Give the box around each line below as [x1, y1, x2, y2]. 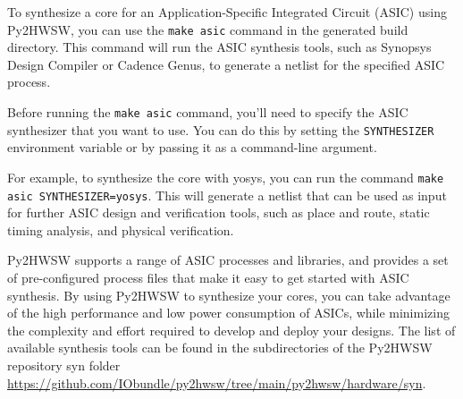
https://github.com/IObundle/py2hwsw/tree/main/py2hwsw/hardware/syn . [7, 373, 426, 392]
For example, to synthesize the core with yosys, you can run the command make [7, 167, 444, 186]
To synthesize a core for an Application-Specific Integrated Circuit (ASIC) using [7, 3, 447, 21]
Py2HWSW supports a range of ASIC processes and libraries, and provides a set [7, 250, 449, 269]
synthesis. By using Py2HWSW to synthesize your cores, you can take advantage [7, 285, 450, 304]
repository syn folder [7, 356, 121, 374]
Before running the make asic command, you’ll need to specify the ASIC [7, 103, 408, 122]
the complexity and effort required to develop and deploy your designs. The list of [7, 320, 456, 339]
